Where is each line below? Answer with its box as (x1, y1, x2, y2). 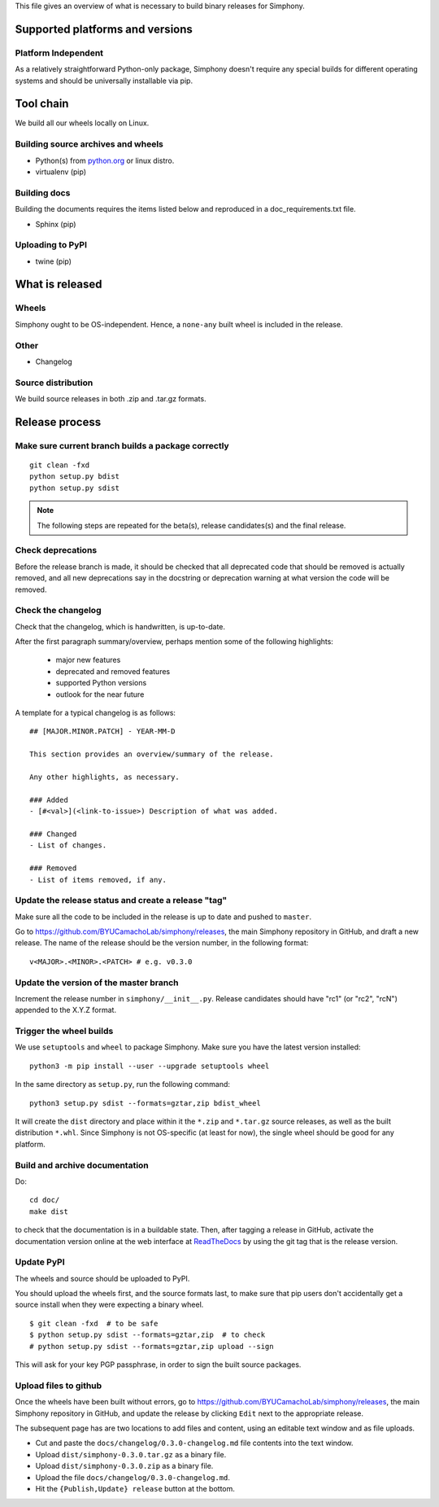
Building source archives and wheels (15, 138, 164, 150)
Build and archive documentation (15, 1159, 150, 1171)
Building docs (15, 187, 71, 199)
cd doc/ (29, 1195, 60, 1205)
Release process (15, 415, 102, 429)
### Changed (29, 829, 77, 839)
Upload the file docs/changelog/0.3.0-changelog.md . (35, 1472, 231, 1482)
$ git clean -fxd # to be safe (29, 1319, 159, 1328)
